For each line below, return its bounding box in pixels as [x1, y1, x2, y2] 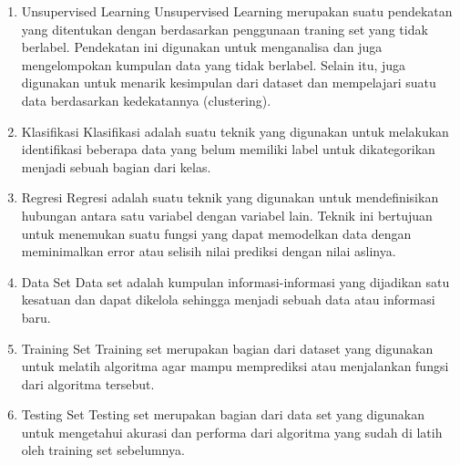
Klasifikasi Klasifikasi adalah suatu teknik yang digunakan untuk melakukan [21, 121, 449, 140]
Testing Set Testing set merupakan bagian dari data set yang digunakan [21, 405, 424, 424]
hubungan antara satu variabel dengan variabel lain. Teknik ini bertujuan [21, 205, 433, 224]
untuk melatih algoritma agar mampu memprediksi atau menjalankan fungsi [21, 356, 449, 376]
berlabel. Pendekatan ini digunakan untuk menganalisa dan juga [21, 37, 383, 57]
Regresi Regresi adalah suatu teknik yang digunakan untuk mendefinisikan [21, 188, 439, 207]
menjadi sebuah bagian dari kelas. [21, 157, 211, 176]
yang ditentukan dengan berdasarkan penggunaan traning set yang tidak [21, 19, 428, 38]
